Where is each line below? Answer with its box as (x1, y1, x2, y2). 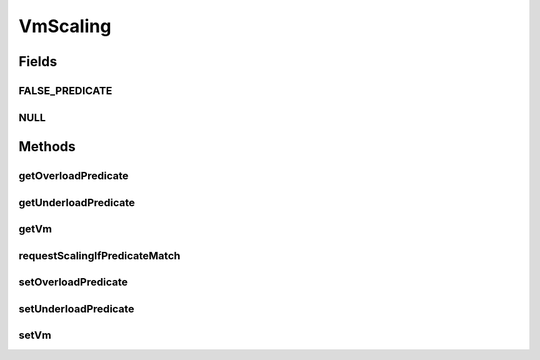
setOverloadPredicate (18, 275, 129, 289)
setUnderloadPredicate (18, 301, 135, 315)
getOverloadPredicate (18, 169, 129, 183)
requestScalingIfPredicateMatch (18, 248, 181, 262)
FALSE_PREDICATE (18, 83, 113, 97)
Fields (18, 53, 58, 70)
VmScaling (18, 15, 112, 37)
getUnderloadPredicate (18, 195, 135, 209)
